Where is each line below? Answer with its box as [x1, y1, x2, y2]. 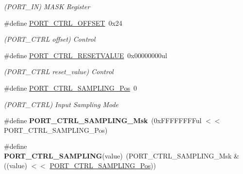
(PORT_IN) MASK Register [4, 1, 90, 11]
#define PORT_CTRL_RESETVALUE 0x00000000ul [4, 50, 167, 60]
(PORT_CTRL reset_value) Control [4, 66, 113, 77]
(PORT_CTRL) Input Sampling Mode [4, 99, 119, 109]
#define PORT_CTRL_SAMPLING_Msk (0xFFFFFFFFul [4, 115, 202, 126]
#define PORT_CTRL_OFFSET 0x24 [4, 17, 123, 28]
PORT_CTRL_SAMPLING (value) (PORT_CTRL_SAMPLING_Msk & [4, 150, 239, 160]
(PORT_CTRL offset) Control [4, 34, 96, 44]
